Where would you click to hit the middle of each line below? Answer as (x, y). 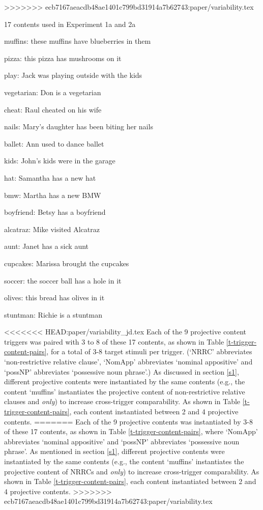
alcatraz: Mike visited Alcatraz (52, 229)
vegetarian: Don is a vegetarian (53, 92)
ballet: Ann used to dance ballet (54, 143)
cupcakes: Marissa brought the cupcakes (67, 263)
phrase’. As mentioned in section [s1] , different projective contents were (114, 451)
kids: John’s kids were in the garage (60, 161)
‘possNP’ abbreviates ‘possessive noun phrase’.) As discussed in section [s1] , (122, 371)
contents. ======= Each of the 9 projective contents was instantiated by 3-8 (128, 421)
